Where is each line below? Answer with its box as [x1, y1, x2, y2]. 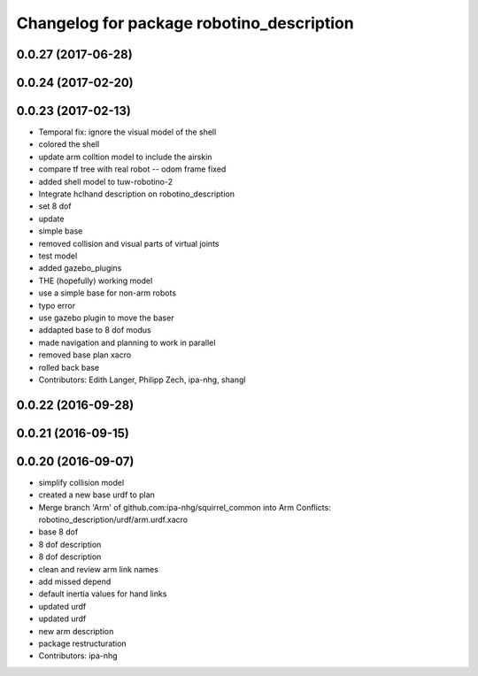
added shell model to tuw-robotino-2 [38, 176, 173, 187]
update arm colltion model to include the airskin [38, 151, 212, 162]
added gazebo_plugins [38, 263, 122, 273]
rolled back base [38, 362, 100, 373]
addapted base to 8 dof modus [38, 325, 151, 335]
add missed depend [38, 576, 112, 587]
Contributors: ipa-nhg [38, 650, 119, 661]
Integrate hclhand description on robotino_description [38, 188, 235, 199]
